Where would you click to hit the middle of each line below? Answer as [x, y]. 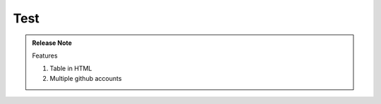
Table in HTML [71, 69]
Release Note [52, 43]
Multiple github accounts [86, 78]
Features [45, 56]
